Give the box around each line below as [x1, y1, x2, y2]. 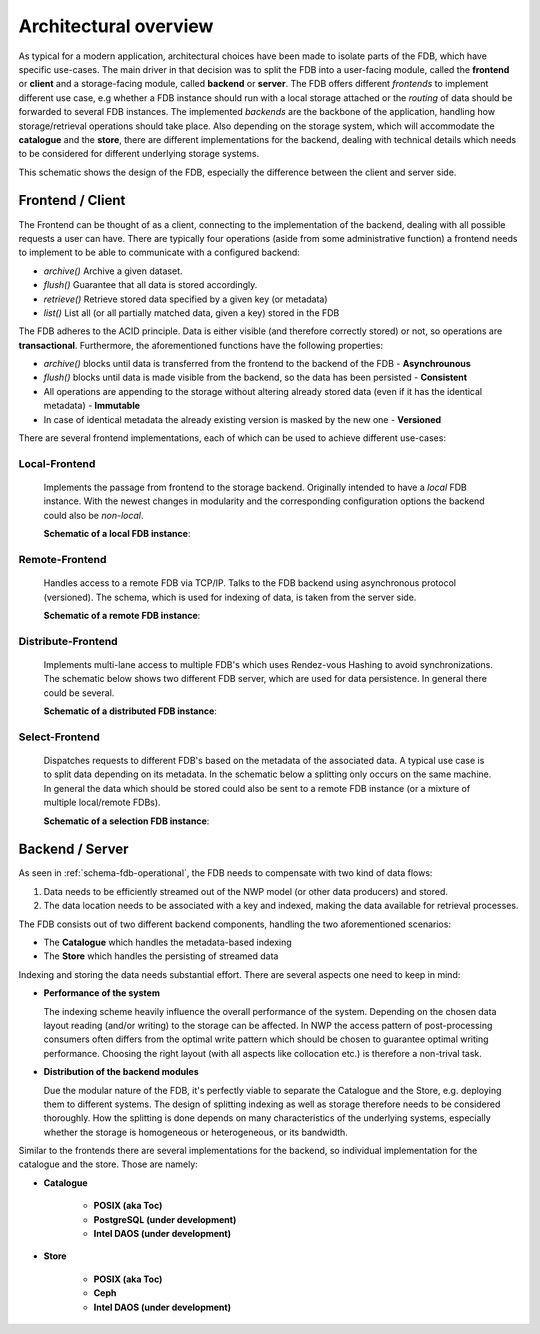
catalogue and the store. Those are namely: [18, 1158, 199, 1170]
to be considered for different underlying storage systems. [18, 148, 260, 160]
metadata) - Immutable [43, 400, 140, 412]
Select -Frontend [18, 730, 100, 744]
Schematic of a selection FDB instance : [43, 815, 210, 827]
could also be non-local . [43, 509, 144, 521]
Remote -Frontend [18, 552, 107, 566]
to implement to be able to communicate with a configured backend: [18, 246, 300, 259]
